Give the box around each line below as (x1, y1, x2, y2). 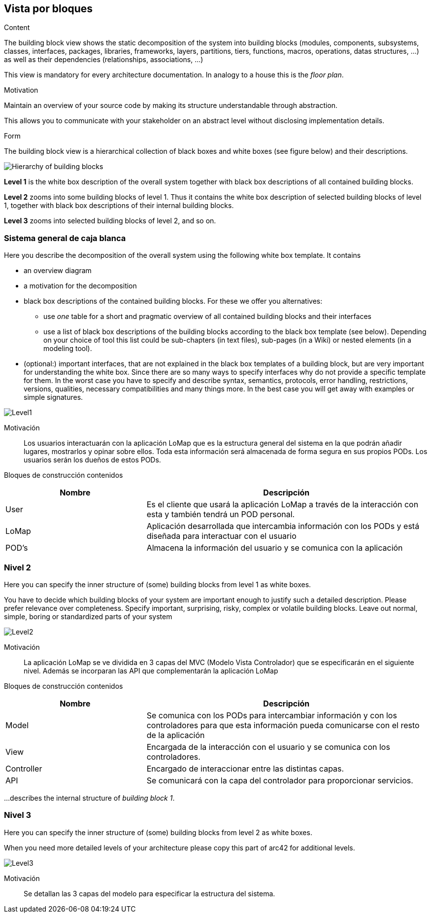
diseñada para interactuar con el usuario (146, 531, 297, 541)
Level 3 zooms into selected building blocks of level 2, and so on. (4, 216, 216, 225)
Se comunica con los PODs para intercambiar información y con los (146, 710, 397, 720)
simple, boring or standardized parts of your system (4, 612, 172, 621)
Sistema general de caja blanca (4, 233, 126, 243)
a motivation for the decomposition (24, 282, 137, 290)
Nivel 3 (4, 810, 32, 820)
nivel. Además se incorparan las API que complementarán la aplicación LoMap (24, 666, 278, 675)
